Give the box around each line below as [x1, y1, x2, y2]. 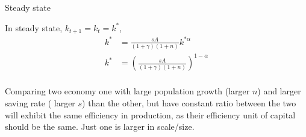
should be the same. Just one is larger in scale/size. [5, 120, 195, 133]
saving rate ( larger [5, 97, 75, 109]
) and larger [257, 85, 301, 97]
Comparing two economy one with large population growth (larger [5, 85, 250, 97]
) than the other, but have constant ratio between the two [82, 97, 296, 109]
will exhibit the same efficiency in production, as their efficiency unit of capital [5, 108, 296, 121]
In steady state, [5, 21, 63, 34]
